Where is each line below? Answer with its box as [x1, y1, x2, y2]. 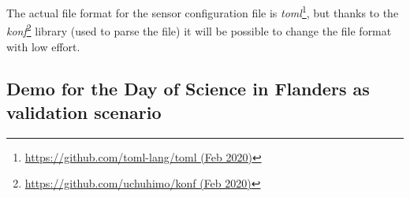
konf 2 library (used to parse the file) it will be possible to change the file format [6, 20, 392, 39]
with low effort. [6, 38, 80, 54]
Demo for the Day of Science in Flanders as [6, 76, 370, 101]
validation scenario [6, 99, 162, 124]
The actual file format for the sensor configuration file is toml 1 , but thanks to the [6, 2, 399, 20]
